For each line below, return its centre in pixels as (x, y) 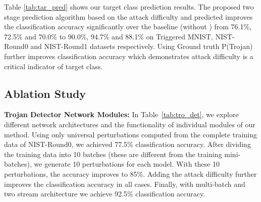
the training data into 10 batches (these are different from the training (113, 154)
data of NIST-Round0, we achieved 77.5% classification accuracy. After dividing (127, 144)
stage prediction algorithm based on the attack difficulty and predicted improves (128, 16)
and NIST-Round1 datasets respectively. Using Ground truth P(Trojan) (142, 46)
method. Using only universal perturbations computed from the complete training (130, 134)
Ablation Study (45, 93)
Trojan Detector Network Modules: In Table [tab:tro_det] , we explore (121, 114)
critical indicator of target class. (54, 66)
